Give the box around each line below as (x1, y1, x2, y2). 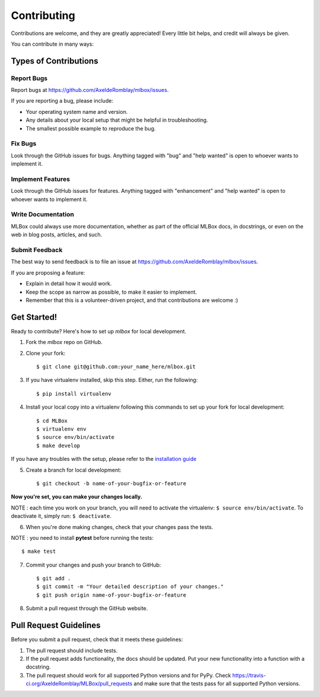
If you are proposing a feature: (11, 269, 85, 276)
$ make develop (36, 442, 81, 449)
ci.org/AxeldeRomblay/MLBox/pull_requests (25, 680, 133, 688)
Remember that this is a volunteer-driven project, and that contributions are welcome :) (25, 297, 238, 304)
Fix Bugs (11, 139, 37, 148)
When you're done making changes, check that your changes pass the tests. (25, 523, 213, 530)
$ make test (21, 548, 56, 555)
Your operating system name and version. (25, 108, 128, 115)
